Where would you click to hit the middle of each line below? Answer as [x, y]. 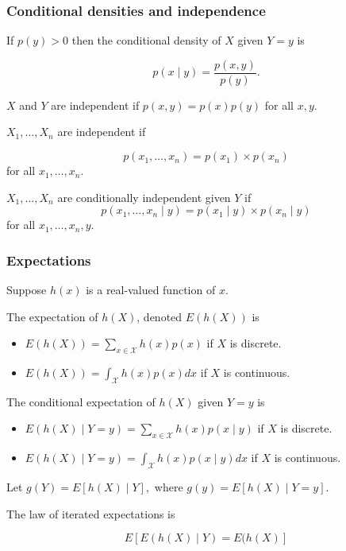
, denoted [160, 316]
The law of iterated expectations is [91, 513]
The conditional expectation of [81, 401]
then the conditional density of [146, 40]
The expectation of [52, 316]
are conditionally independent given [144, 197]
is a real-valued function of [151, 290]
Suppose [27, 290]
